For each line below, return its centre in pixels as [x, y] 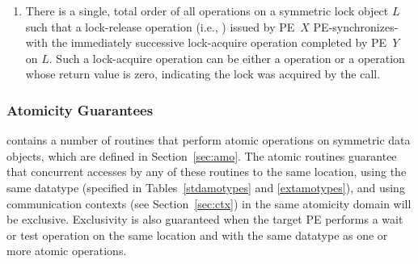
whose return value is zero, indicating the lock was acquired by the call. [203, 74]
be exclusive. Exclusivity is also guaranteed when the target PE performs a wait [205, 219]
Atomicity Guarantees [80, 109]
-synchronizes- [363, 26]
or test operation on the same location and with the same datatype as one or [197, 235]
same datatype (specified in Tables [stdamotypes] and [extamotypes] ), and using [206, 187]
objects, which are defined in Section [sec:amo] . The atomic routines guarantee [202, 155]
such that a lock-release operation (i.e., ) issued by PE [160, 26]
